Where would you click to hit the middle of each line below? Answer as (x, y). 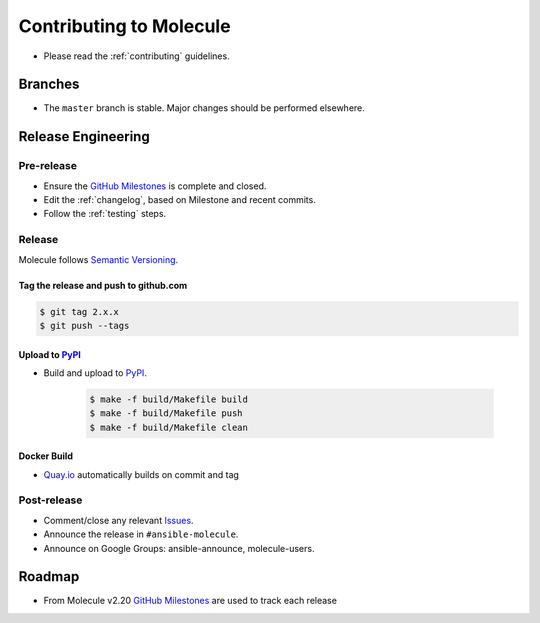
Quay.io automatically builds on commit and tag (141, 474)
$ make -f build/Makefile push (166, 413)
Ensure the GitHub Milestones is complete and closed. (155, 186)
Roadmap (49, 576)
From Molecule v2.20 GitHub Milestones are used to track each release (190, 601)
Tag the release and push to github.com (103, 285)
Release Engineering (84, 136)
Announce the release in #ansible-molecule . (141, 534)
